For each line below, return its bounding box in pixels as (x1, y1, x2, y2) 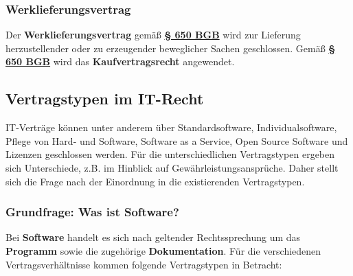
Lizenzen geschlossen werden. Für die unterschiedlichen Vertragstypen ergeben (5, 147, 335, 161)
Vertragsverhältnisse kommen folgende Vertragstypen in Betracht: (5, 257, 282, 271)
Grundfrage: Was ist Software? (5, 203, 179, 220)
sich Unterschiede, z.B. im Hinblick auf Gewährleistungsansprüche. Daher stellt (5, 160, 339, 174)
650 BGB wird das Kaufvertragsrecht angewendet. (5, 54, 235, 69)
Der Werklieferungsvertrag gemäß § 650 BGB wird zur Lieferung (5, 27, 301, 42)
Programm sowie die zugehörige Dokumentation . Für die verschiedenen (5, 243, 321, 257)
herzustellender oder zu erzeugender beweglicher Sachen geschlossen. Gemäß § (5, 41, 336, 55)
